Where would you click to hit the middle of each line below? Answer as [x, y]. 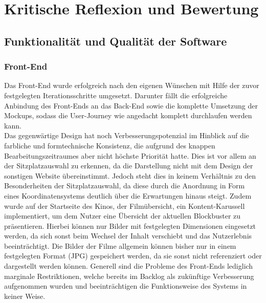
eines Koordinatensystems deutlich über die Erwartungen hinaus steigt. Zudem [128, 195]
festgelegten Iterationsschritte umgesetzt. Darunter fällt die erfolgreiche [116, 95]
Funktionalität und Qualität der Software [116, 41]
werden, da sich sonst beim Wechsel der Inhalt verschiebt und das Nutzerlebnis [128, 236]
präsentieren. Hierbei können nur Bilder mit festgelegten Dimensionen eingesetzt [130, 225]
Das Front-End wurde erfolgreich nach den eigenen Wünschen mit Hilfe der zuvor [132, 85]
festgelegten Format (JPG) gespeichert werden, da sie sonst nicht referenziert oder [133, 256]
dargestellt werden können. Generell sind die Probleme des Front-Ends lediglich [129, 266]
